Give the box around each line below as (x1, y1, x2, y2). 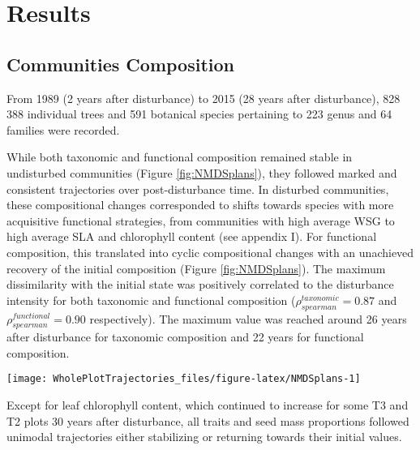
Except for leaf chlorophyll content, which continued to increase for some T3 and (6, 396, 409, 414)
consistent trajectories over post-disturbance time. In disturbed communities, (6, 180, 389, 197)
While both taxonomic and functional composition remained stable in (6, 148, 353, 165)
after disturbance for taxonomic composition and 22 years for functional (6, 328, 364, 345)
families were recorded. (6, 121, 120, 138)
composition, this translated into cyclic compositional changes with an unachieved (6, 243, 414, 260)
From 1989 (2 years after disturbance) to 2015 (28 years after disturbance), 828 (6, 89, 401, 106)
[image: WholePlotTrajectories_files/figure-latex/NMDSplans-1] (6, 373, 361, 385)
